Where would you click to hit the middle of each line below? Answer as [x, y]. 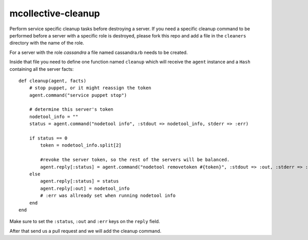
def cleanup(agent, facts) [53, 81]
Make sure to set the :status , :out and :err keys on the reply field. [85, 222]
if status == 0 [48, 138]
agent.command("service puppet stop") [78, 95]
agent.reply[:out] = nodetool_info [85, 188]
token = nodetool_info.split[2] [81, 145]
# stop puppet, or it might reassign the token [90, 88]
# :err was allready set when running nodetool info [108, 196]
